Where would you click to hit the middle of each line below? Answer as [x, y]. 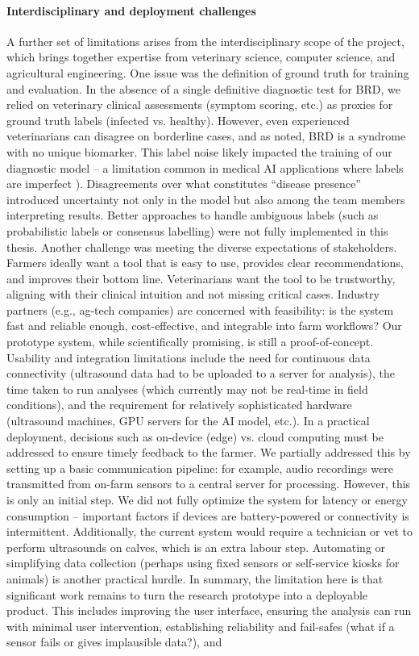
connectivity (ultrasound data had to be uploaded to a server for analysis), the [201, 373]
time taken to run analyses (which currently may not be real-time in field [187, 389]
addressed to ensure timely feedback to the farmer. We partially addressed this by [209, 452]
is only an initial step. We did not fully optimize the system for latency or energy [207, 500]
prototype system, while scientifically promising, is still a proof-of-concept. [190, 342]
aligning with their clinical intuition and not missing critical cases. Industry [193, 294]
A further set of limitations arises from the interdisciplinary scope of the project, [205, 41]
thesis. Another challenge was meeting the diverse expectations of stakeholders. [202, 247]
